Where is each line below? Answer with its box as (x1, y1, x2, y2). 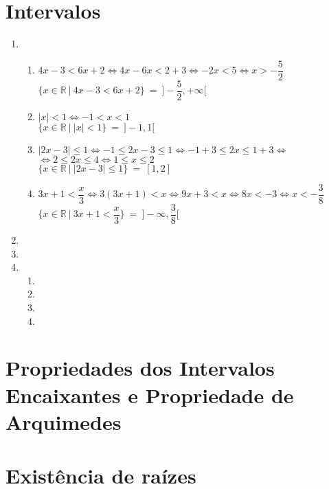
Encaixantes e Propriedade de (5, 380, 294, 409)
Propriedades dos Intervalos (5, 354, 275, 382)
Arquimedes (5, 407, 122, 435)
